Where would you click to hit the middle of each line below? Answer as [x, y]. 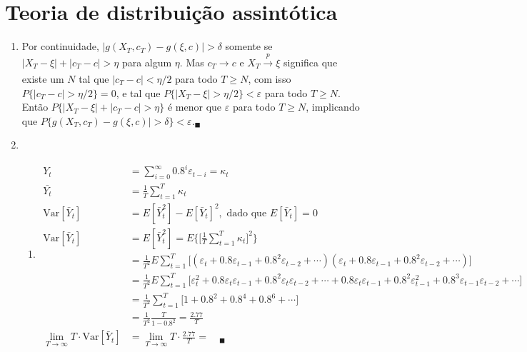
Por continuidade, [60, 46]
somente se [249, 46]
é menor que [195, 107]
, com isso [270, 78]
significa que [310, 62]
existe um [43, 78]
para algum [147, 62]
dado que [247, 213]
